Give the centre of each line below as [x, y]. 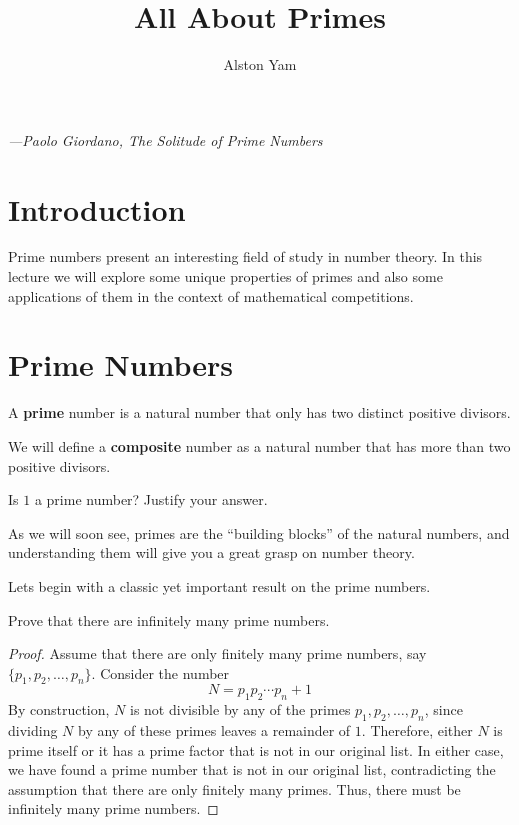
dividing [33, 730]
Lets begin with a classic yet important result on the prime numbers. [219, 585]
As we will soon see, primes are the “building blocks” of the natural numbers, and [259, 532]
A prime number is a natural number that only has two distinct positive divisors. [259, 412]
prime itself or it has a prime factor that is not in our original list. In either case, [256, 749]
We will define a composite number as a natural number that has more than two [259, 445]
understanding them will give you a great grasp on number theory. [211, 552]
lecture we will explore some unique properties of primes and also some [225, 276]
